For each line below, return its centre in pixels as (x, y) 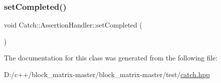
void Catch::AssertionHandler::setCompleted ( (73, 25)
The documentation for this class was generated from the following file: (111, 58)
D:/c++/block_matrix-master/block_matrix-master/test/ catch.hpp (107, 74)
